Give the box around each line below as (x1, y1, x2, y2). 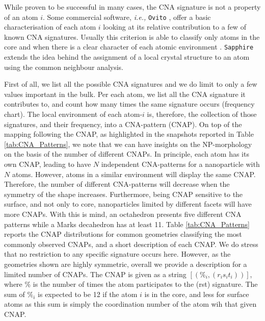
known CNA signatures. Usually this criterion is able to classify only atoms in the (4, 31, 260, 42)
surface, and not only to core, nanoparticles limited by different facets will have (4, 199, 252, 209)
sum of (4, 288, 25, 299)
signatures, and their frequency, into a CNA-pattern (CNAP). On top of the (4, 118, 242, 129)
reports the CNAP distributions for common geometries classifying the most (4, 229, 242, 239)
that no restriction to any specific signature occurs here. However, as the (4, 249, 231, 259)
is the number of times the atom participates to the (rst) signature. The (33, 279, 258, 289)
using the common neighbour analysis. (4, 61, 124, 72)
